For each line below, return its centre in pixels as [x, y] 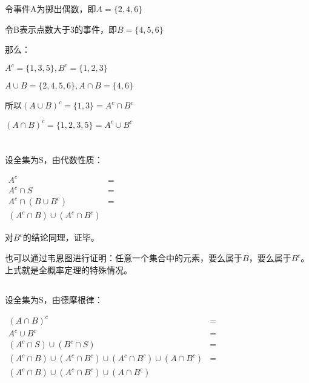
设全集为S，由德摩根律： [54, 299]
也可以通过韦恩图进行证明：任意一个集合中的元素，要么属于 [124, 258]
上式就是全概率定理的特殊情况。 [68, 269]
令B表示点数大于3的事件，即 [61, 29]
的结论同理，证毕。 [61, 237]
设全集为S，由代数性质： [54, 159]
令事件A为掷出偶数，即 [51, 9]
